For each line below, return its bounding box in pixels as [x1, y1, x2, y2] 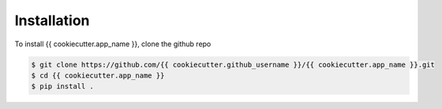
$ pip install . [31, 82, 95, 91]
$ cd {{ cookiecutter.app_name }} [31, 71, 165, 80]
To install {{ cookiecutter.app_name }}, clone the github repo [14, 39, 212, 49]
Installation [14, 12, 90, 29]
